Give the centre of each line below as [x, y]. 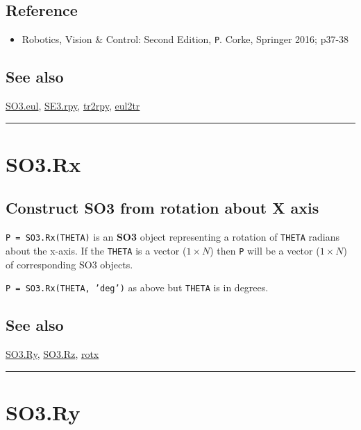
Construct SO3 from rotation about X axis [162, 208]
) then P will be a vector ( [265, 250]
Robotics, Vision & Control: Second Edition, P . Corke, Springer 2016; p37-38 [185, 39]
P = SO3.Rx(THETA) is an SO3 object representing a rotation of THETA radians [173, 237]
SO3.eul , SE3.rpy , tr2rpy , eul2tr [73, 106]
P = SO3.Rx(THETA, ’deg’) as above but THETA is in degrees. [137, 287]
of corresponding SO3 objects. [69, 264]
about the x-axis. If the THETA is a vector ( [96, 250]
